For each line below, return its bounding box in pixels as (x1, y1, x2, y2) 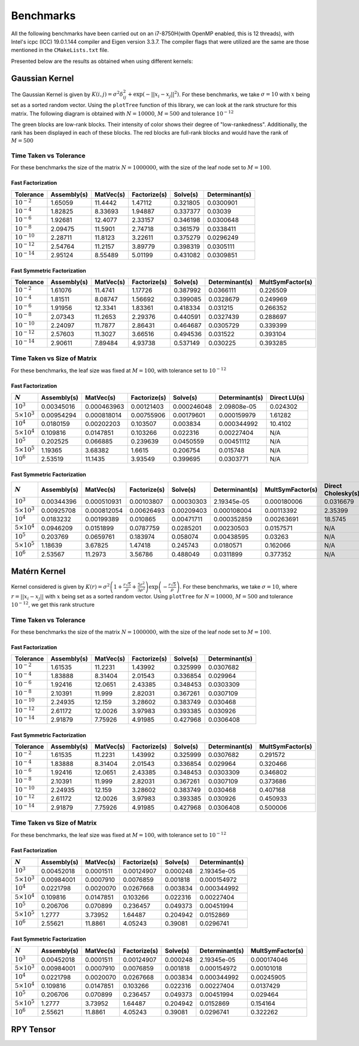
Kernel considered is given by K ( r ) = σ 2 (11, 582, 110, 590)
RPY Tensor (11, 1024, 56, 1035)
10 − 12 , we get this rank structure (11, 600, 95, 608)
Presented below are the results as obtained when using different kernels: (11, 57, 193, 65)
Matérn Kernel (11, 566, 66, 577)
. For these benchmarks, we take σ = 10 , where (180, 583, 297, 590)
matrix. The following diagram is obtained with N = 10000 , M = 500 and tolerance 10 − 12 (11, 109, 234, 117)
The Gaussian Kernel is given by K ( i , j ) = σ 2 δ (11, 90, 124, 98)
